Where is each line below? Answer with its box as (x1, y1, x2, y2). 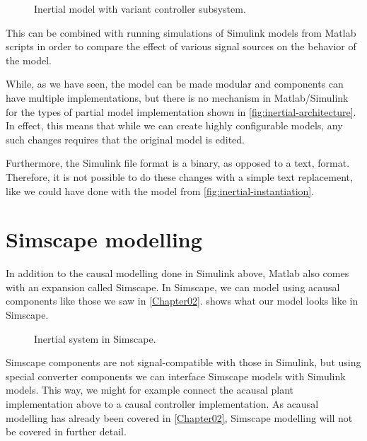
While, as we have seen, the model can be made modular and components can (6, 76, 344, 91)
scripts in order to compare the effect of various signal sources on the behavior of (6, 39, 356, 54)
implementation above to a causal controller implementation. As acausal (6, 396, 319, 411)
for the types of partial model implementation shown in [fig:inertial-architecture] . (6, 104, 356, 119)
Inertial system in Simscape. (34, 331, 156, 346)
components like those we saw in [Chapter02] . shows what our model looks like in (6, 293, 359, 308)
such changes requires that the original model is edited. (6, 131, 245, 146)
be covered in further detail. (6, 424, 127, 439)
